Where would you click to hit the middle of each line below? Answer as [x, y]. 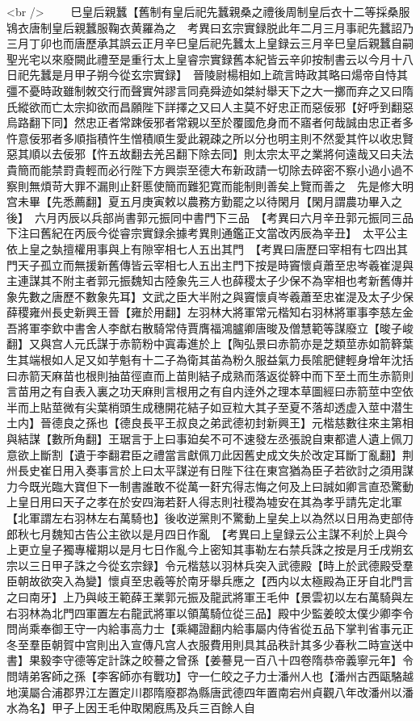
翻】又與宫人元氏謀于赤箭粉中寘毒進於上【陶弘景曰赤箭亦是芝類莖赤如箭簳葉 [210, 344]
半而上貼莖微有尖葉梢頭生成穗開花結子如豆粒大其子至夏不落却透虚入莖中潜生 [210, 407]
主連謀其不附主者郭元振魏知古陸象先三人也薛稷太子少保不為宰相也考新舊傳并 [210, 281]
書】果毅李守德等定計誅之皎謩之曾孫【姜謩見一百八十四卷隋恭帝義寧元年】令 [210, 660]
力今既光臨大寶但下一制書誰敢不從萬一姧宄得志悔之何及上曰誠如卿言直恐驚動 [210, 486]
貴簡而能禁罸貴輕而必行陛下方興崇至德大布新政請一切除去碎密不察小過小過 [204, 169]
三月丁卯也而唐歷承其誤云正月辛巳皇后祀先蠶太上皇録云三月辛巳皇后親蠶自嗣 [210, 43]
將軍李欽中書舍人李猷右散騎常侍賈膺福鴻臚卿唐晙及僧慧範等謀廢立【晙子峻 [215, 327]
